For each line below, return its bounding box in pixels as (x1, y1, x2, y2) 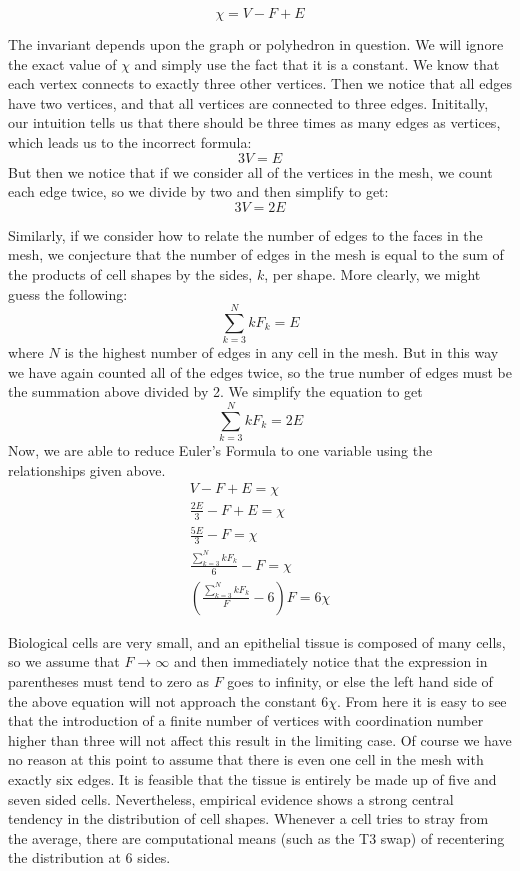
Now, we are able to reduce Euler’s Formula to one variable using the (8, 440, 433, 461)
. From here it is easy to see (336, 690, 507, 711)
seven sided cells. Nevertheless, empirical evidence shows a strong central (8, 788, 454, 809)
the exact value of (8, 53, 117, 74)
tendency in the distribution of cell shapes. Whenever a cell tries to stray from (8, 808, 489, 829)
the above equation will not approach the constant (8, 690, 317, 711)
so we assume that (8, 651, 120, 672)
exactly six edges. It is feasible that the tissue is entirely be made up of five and (8, 769, 497, 789)
